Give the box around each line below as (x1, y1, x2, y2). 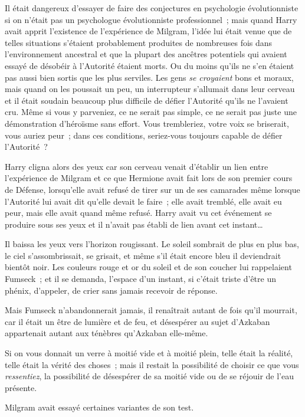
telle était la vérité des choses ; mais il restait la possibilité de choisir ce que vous (5, 358, 299, 370)
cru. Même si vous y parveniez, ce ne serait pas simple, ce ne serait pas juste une (5, 106, 297, 118)
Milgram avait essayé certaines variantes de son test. (5, 401, 194, 413)
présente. (5, 381, 37, 393)
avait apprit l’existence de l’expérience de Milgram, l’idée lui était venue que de (5, 25, 292, 37)
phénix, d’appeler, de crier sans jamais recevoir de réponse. (5, 284, 218, 296)
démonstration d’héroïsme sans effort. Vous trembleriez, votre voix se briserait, (5, 117, 289, 129)
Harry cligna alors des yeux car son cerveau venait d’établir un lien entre (5, 160, 268, 172)
